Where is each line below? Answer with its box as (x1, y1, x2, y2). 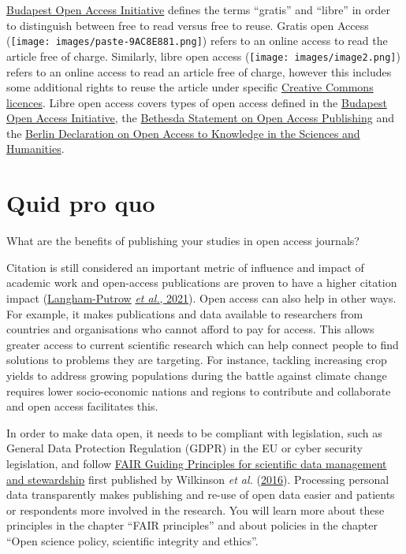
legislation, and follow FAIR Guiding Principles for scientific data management (6, 455, 387, 471)
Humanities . (6, 140, 65, 157)
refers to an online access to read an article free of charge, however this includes (6, 63, 392, 80)
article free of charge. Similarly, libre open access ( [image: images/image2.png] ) (6, 47, 400, 64)
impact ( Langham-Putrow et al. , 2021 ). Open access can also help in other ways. (6, 289, 397, 306)
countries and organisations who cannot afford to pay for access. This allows (6, 321, 374, 337)
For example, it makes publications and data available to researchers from (6, 305, 363, 322)
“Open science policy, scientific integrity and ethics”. (6, 532, 259, 548)
